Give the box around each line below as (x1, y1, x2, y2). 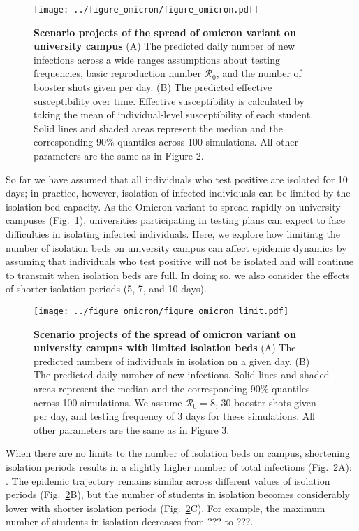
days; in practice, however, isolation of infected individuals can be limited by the (6, 185, 351, 200)
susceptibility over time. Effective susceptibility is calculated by (34, 93, 305, 108)
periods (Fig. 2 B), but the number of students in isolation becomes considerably (6, 487, 350, 502)
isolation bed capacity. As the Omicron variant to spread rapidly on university (6, 199, 341, 213)
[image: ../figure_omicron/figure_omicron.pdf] (34, 5, 259, 15)
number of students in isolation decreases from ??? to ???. (6, 514, 254, 529)
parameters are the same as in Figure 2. (34, 148, 204, 162)
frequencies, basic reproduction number (34, 66, 201, 80)
